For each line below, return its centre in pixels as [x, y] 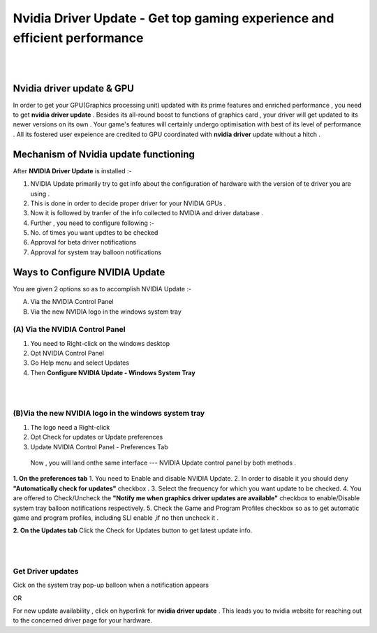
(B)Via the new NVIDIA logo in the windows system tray [109, 414]
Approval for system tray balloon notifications [96, 252]
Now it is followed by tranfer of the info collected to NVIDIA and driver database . [147, 213]
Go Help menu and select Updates [80, 363]
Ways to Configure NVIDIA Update [89, 272]
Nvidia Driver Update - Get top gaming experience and [173, 18]
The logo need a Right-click [70, 427]
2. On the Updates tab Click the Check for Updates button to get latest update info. [133, 530]
